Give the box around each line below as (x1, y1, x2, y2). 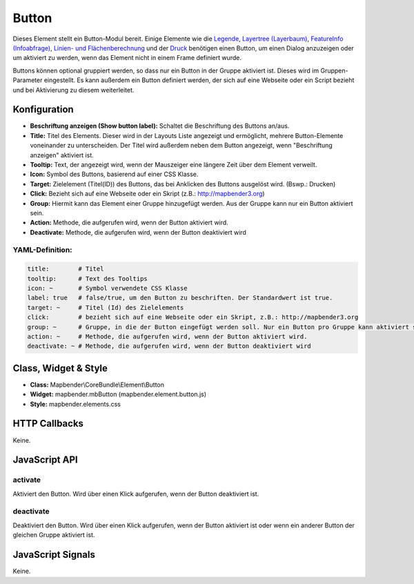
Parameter (12, 76, 43, 84)
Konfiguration (12, 104, 74, 115)
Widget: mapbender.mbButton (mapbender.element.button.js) (30, 390, 207, 398)
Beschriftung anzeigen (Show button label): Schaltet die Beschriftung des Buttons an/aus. (30, 121, 290, 130)
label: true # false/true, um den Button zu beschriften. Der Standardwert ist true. (27, 294, 333, 302)
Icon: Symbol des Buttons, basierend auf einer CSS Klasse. (30, 170, 199, 179)
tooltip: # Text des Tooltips (27, 275, 148, 282)
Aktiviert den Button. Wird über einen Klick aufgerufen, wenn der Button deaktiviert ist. (12, 489, 259, 498)
